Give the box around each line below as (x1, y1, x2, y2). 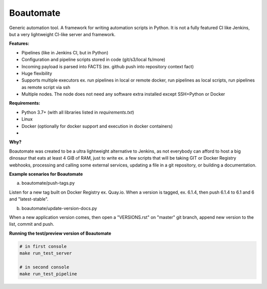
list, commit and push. (9, 221, 54, 227)
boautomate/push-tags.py (21, 180, 75, 186)
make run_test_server (19, 250, 72, 256)
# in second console (19, 264, 69, 270)
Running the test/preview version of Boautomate (9, 230, 111, 236)
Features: (9, 41, 30, 46)
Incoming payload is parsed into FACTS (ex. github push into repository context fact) (21, 63, 194, 69)
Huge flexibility (21, 70, 52, 76)
